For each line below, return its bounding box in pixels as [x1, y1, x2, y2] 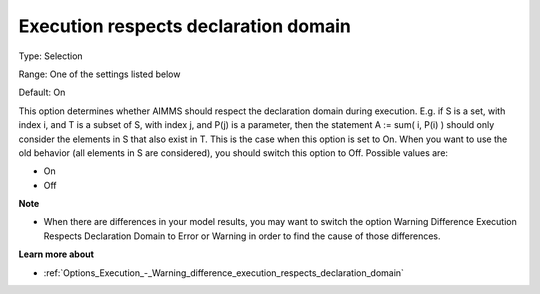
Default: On [18, 86, 66, 99]
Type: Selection [18, 50, 84, 62]
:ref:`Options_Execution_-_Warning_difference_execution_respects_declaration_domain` [43, 266, 405, 279]
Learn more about [18, 248, 95, 260]
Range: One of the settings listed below [18, 68, 181, 80]
